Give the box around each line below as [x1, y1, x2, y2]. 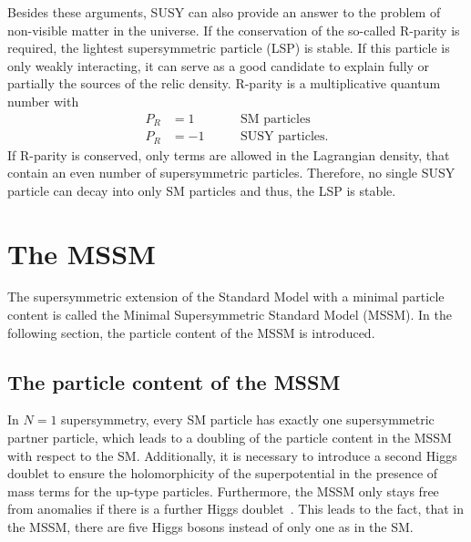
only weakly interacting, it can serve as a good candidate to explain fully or [7, 56, 430, 75]
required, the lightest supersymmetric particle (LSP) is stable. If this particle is [7, 38, 450, 57]
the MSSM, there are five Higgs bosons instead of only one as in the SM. [7, 516, 414, 536]
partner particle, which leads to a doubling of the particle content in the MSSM [7, 428, 452, 447]
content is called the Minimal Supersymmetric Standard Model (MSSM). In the [7, 305, 452, 324]
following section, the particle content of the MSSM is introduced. [7, 322, 375, 342]
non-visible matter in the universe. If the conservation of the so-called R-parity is [7, 20, 460, 39]
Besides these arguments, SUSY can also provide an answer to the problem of [7, 3, 441, 21]
